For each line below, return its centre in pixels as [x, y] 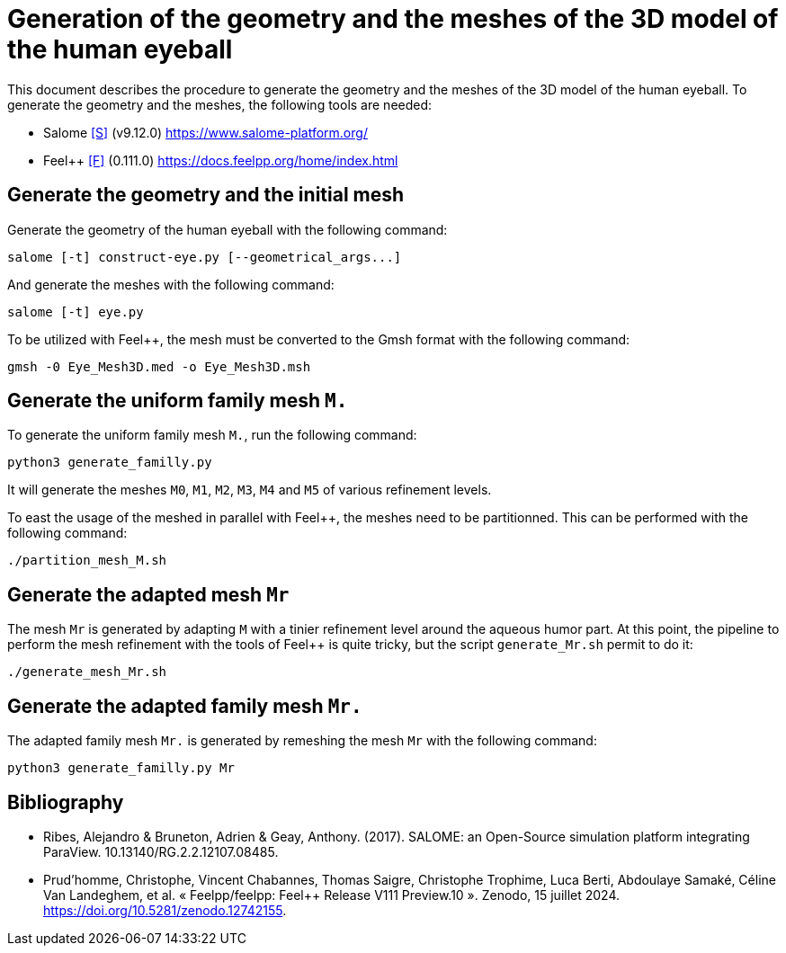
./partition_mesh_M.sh [87, 561]
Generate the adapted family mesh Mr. [185, 706]
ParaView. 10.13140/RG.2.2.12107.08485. [161, 851]
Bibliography [66, 802]
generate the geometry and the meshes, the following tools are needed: [220, 104]
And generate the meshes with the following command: [171, 284]
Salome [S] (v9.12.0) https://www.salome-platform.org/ [205, 132]
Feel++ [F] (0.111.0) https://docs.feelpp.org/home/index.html [221, 160]
